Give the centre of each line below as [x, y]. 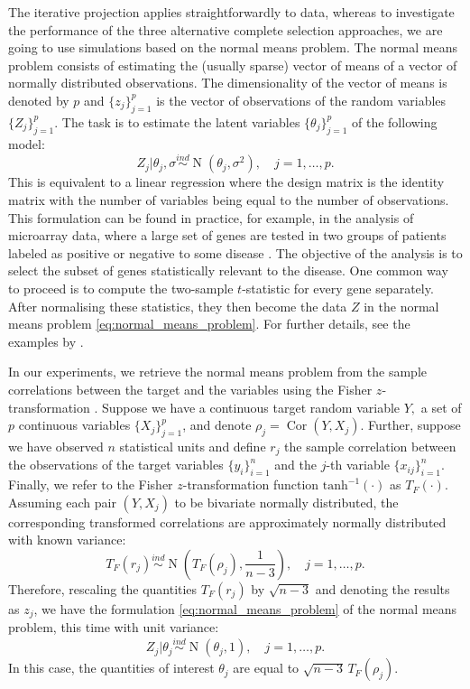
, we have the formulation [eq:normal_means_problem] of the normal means [245, 608]
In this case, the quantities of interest [111, 668]
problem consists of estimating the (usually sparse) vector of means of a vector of [233, 65]
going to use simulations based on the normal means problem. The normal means [233, 47]
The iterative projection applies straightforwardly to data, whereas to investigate [231, 12]
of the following [395, 121]
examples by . [46, 341]
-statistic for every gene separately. [338, 288]
